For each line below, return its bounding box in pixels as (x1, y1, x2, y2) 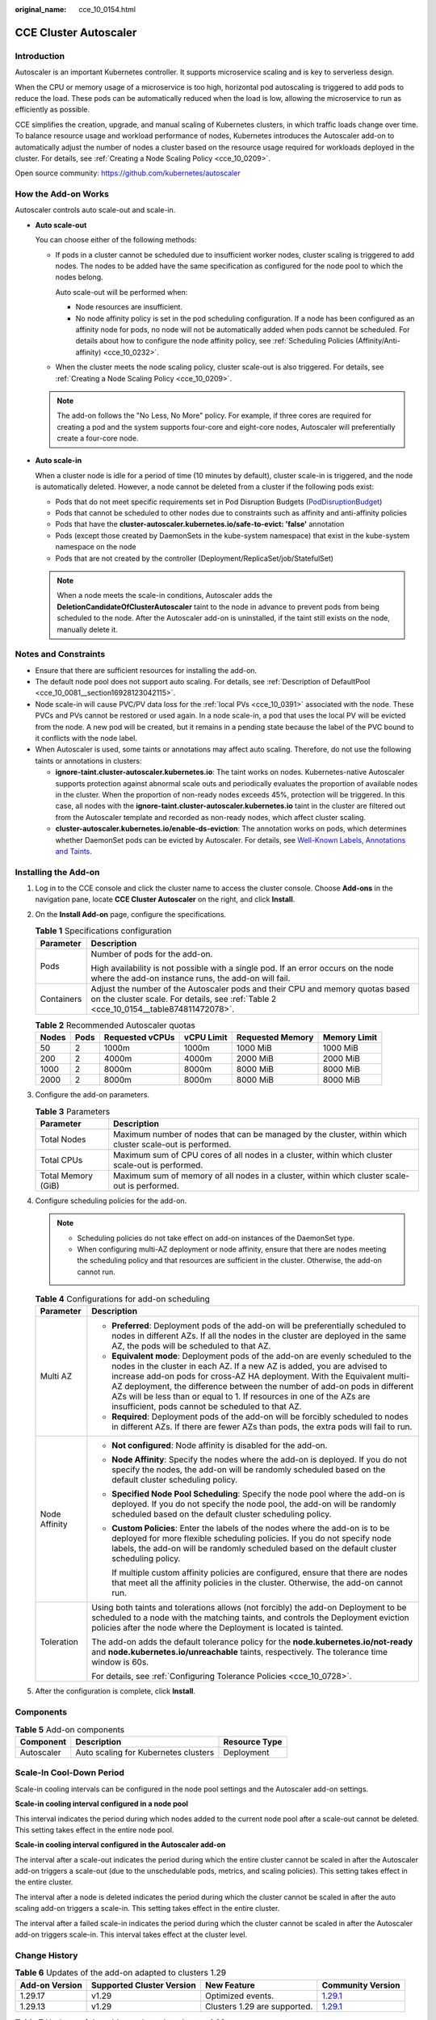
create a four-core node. (57, 433, 139, 444)
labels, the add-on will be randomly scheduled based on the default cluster (111, 1543, 397, 1555)
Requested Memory (236, 1031, 314, 1042)
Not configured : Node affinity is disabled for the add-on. (111, 1440, 328, 1451)
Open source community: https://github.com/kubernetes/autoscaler (15, 168, 241, 178)
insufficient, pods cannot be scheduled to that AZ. (111, 1401, 302, 1412)
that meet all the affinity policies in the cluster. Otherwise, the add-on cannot (111, 1577, 403, 1589)
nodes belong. (55, 272, 104, 282)
